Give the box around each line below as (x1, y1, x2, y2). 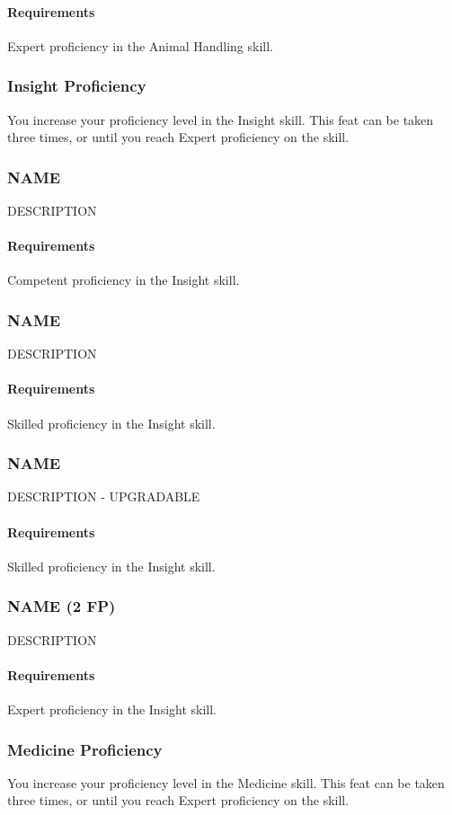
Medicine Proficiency (7, 738, 163, 760)
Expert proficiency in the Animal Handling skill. (7, 36, 273, 55)
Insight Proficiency (7, 75, 146, 97)
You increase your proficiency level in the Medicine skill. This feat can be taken (7, 773, 445, 792)
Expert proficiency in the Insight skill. (7, 700, 217, 719)
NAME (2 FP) (7, 595, 116, 617)
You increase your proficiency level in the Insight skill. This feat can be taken (7, 110, 434, 128)
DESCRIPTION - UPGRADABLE (7, 487, 200, 506)
